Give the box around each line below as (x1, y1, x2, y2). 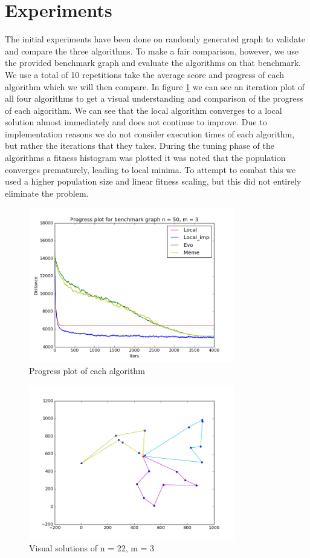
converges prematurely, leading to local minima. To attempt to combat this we (5, 163, 296, 176)
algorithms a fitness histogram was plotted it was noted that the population (5, 151, 286, 164)
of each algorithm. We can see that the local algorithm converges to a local (5, 103, 282, 116)
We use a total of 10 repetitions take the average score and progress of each (5, 68, 285, 80)
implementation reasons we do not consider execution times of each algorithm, (5, 127, 295, 140)
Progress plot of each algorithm (29, 364, 145, 377)
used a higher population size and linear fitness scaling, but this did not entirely (5, 175, 302, 188)
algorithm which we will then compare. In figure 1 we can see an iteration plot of (5, 80, 305, 93)
